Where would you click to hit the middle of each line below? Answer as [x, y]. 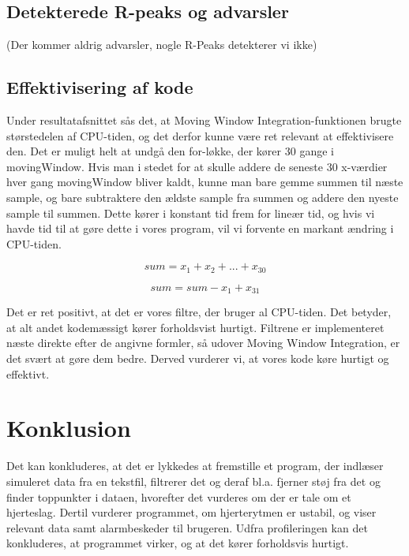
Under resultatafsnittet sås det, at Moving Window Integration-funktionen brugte [204, 120]
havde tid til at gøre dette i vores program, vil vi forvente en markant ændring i [200, 228]
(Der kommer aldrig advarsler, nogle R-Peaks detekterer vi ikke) [162, 45]
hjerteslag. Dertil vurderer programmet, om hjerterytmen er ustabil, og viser [191, 512]
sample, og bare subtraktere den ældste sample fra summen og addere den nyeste [203, 197]
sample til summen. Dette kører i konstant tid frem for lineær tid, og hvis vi [191, 213]
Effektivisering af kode [100, 87]
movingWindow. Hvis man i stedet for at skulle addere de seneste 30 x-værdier [197, 166]
